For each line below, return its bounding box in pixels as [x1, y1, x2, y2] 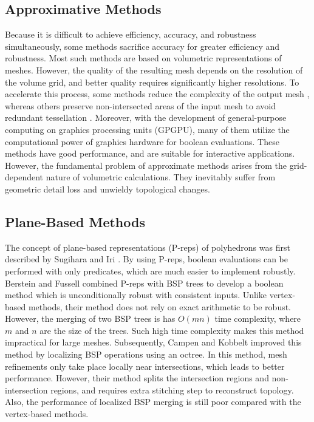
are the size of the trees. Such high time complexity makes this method [39, 324, 304, 336]
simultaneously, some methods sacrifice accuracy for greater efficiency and [5, 39, 280, 52]
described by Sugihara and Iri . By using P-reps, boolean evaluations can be [5, 253, 288, 265]
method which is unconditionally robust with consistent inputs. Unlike [5, 288, 267, 301]
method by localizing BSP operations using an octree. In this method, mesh [5, 348, 287, 361]
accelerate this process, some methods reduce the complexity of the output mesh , [5, 87, 310, 100]
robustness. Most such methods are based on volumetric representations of [5, 52, 282, 64]
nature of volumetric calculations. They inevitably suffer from [46, 171, 276, 183]
